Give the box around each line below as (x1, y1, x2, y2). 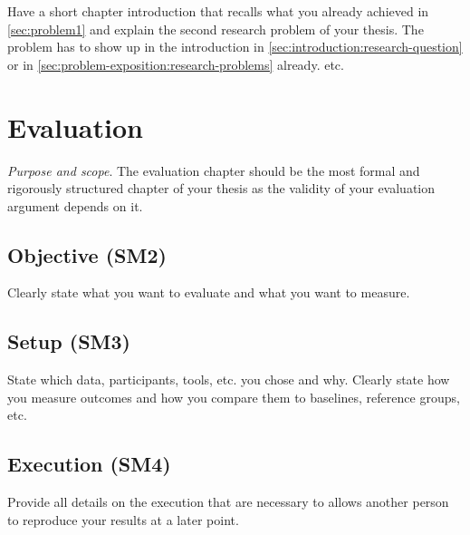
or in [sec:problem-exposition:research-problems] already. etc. (7, 54, 344, 73)
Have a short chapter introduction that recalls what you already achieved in (7, 2, 429, 20)
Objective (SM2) (7, 240, 167, 268)
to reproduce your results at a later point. (7, 510, 239, 529)
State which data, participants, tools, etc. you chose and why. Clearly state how (7, 370, 450, 389)
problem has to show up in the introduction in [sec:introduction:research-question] (7, 37, 463, 56)
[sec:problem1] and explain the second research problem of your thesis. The (7, 19, 424, 38)
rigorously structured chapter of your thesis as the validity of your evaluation (7, 179, 436, 198)
